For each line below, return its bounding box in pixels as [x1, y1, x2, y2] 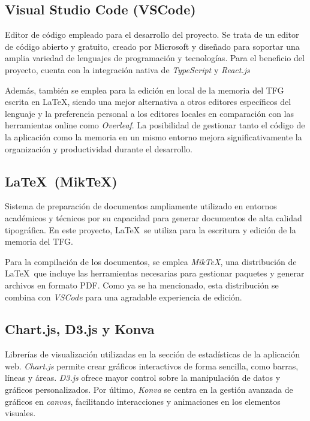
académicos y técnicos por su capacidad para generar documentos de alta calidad [5, 211, 302, 224]
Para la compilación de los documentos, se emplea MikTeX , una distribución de [5, 255, 297, 267]
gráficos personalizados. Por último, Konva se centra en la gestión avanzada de [5, 383, 293, 396]
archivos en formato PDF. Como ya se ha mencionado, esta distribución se [5, 278, 279, 291]
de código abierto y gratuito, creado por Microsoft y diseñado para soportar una [5, 40, 300, 52]
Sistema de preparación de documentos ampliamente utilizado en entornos [5, 200, 277, 212]
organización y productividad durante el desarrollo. [5, 142, 192, 155]
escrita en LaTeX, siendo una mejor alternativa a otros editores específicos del [5, 95, 291, 108]
